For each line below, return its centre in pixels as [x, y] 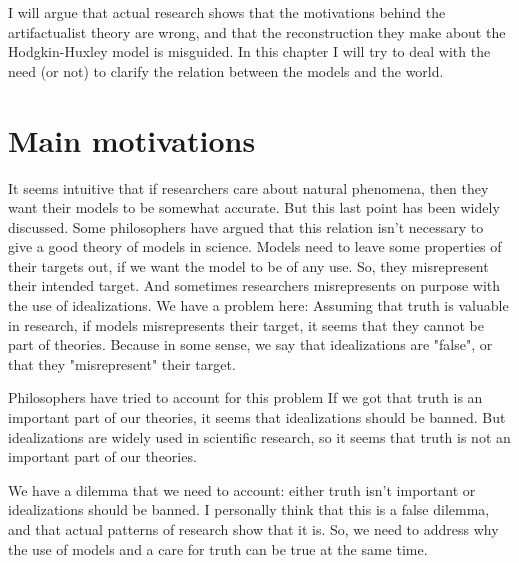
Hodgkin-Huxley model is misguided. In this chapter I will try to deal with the [249, 51]
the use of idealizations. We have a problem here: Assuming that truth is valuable [258, 305]
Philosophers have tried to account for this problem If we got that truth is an [245, 397]
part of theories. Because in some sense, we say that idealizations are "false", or [250, 344]
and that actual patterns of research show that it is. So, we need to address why [253, 529]
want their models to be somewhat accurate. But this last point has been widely [254, 207]
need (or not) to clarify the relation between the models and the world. [226, 70]
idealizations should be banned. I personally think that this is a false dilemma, [249, 509]
